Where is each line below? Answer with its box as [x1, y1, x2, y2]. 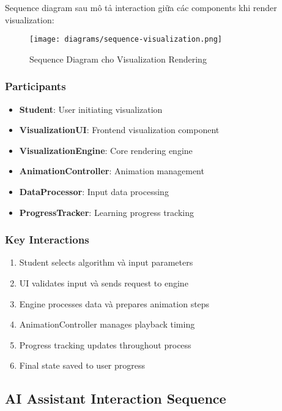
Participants [5, 79, 66, 94]
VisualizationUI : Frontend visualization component [19, 123, 220, 136]
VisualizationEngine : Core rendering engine [19, 144, 193, 156]
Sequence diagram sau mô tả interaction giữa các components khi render [5, 1, 277, 13]
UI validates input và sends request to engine [19, 277, 188, 290]
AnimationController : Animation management [19, 164, 204, 177]
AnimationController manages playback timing [19, 318, 195, 331]
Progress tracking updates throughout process [19, 338, 191, 351]
